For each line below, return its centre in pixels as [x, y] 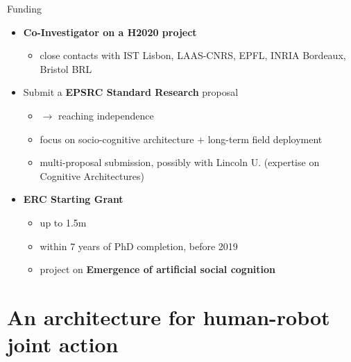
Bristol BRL [66, 68]
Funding [25, 8]
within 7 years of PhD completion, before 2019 [139, 246]
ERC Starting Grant [73, 199]
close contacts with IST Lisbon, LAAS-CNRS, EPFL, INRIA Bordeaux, [193, 55]
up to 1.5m [63, 222]
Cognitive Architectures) [92, 175]
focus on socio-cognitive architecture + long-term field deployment [181, 139]
